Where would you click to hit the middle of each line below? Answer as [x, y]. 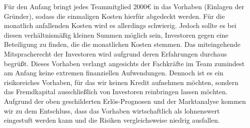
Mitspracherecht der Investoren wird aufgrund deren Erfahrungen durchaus [116, 53]
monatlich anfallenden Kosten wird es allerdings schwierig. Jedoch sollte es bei [120, 25]
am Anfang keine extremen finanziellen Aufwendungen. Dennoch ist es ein [114, 73]
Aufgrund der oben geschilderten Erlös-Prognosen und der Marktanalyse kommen [125, 101]
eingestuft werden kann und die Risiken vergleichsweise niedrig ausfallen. [112, 120]
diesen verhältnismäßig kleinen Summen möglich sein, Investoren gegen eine [116, 35]
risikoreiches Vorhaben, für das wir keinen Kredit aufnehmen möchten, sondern [121, 82]
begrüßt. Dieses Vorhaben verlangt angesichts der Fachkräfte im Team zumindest [124, 63]
